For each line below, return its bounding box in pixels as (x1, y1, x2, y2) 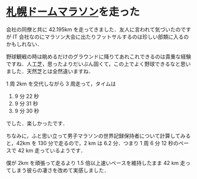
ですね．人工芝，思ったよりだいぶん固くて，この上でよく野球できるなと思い (6, 60, 191, 67)
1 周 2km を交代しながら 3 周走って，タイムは (6, 80, 116, 87)
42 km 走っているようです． (17, 147, 86, 154)
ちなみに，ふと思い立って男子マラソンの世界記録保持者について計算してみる (6, 132, 191, 139)
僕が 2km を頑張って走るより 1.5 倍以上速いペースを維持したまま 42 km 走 (6, 159, 186, 166)
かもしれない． (6, 40, 42, 48)
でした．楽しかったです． (6, 120, 68, 127)
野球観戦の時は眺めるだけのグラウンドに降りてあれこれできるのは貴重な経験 (6, 53, 191, 60)
